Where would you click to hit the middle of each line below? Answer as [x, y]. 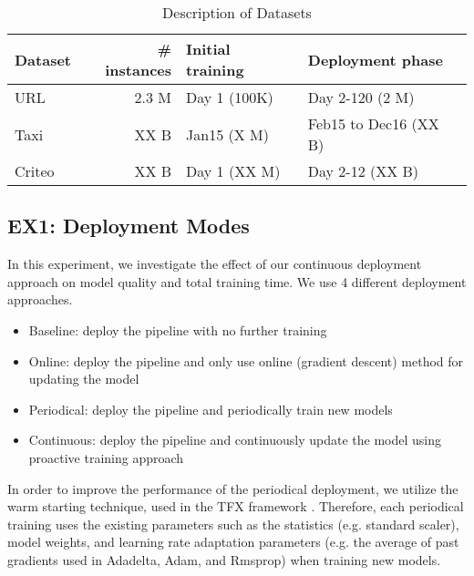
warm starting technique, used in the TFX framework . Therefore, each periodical [236, 506]
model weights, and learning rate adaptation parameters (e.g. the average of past [233, 542]
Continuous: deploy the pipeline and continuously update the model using [235, 440]
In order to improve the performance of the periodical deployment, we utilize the [233, 488]
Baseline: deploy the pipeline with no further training [178, 329]
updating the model [84, 379]
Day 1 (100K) [230, 97]
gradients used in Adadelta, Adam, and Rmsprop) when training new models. [224, 559]
